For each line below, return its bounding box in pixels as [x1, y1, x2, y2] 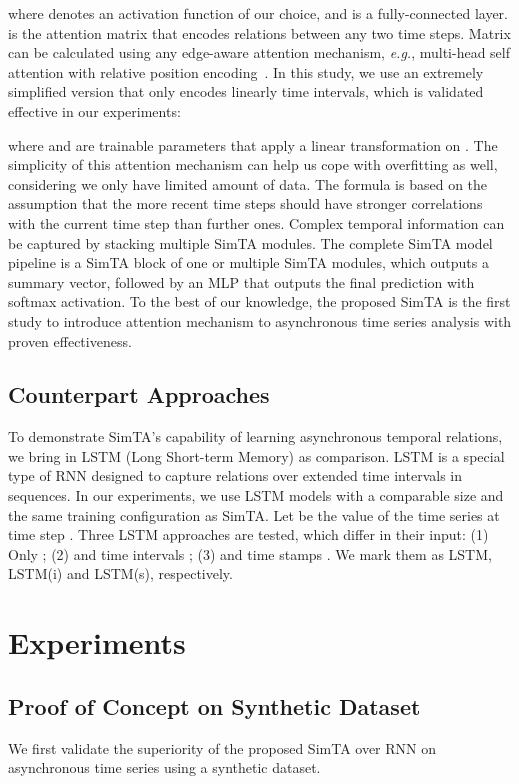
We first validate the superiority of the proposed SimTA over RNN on [8, 737, 437, 758]
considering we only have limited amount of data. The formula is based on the [8, 173, 488, 194]
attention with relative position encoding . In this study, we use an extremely [8, 61, 484, 82]
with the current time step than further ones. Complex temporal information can [8, 212, 505, 233]
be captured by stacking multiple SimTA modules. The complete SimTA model [8, 232, 493, 253]
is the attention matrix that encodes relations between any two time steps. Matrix [8, 22, 511, 43]
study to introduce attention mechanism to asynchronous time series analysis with [8, 310, 512, 331]
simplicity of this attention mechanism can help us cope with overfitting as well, [8, 154, 498, 175]
